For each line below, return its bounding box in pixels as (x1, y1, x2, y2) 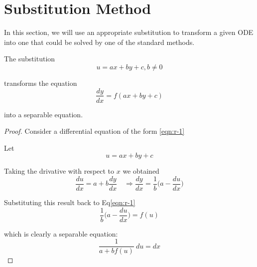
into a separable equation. (4, 109, 83, 119)
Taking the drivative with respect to (4, 166, 115, 176)
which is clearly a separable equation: (4, 228, 118, 239)
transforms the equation (4, 77, 77, 88)
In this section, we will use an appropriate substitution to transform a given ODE (4, 27, 254, 37)
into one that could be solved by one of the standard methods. (4, 36, 195, 47)
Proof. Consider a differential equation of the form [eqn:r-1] (4, 126, 185, 136)
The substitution (4, 53, 55, 64)
